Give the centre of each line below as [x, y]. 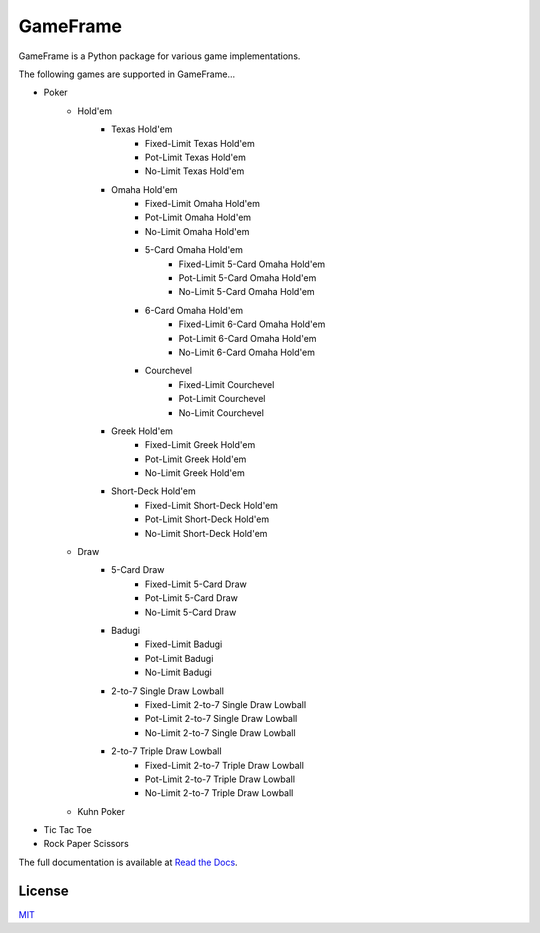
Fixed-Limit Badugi [184, 644]
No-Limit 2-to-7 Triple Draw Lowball [219, 793]
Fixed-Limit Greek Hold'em [200, 445]
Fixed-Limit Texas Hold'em [200, 143]
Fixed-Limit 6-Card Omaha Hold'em [252, 324]
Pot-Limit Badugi [179, 658]
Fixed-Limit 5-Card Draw [196, 584]
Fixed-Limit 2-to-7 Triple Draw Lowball [225, 765]
